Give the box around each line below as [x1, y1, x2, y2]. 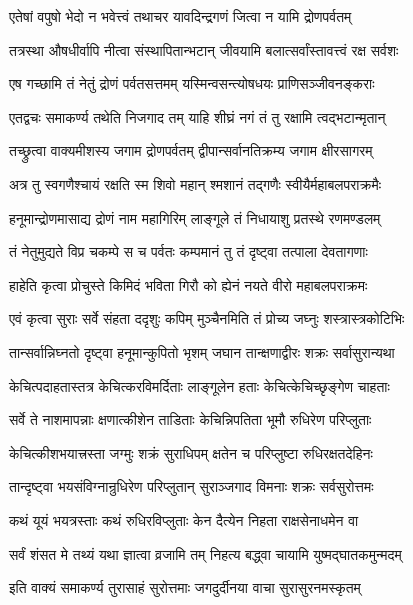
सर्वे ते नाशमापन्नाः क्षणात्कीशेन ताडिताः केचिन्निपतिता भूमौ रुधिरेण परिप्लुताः [9, 409, 372, 430]
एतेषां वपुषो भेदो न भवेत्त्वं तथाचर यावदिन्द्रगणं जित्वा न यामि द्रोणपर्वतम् [9, 6, 352, 26]
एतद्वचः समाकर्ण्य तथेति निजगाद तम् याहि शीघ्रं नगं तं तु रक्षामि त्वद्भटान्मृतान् [9, 106, 386, 127]
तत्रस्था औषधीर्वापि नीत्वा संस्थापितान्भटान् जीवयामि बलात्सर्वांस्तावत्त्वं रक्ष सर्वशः [9, 39, 399, 60]
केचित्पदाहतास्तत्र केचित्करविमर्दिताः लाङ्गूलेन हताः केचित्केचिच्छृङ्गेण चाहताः [9, 375, 390, 396]
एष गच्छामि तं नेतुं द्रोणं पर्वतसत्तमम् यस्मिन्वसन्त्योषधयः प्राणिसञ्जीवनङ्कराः [9, 73, 375, 94]
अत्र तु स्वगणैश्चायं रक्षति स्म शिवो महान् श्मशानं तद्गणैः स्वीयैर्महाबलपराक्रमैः [9, 173, 382, 194]
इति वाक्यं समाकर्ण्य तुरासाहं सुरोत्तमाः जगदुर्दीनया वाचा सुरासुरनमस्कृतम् [9, 577, 361, 598]
